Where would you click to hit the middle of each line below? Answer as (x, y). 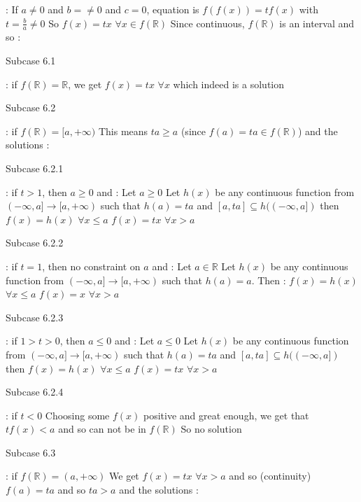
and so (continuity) (270, 476)
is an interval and (317, 23)
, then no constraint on (91, 266)
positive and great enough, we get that (226, 415)
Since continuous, (207, 23)
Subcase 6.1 (31, 61)
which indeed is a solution (229, 84)
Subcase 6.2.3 (35, 317)
